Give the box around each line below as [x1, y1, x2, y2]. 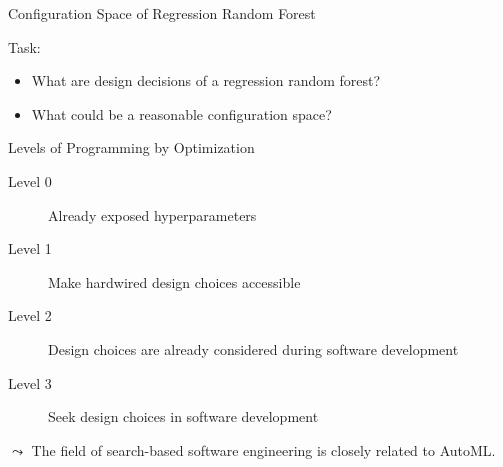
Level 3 [8, 372, 52, 393]
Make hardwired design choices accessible [48, 271, 301, 292]
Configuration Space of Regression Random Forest [8, 3, 316, 23]
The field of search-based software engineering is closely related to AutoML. [31, 439, 496, 460]
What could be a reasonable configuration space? [31, 103, 332, 124]
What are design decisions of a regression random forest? [31, 70, 381, 91]
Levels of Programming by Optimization [8, 137, 255, 158]
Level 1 [8, 238, 52, 259]
